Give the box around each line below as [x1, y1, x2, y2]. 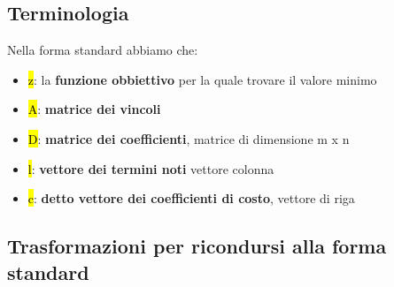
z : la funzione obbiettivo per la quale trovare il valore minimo [27, 70, 377, 88]
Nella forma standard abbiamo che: [7, 41, 198, 59]
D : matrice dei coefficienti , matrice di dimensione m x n [27, 129, 350, 147]
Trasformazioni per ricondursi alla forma [7, 232, 387, 260]
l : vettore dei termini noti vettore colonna [27, 159, 274, 177]
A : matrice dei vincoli [27, 100, 161, 118]
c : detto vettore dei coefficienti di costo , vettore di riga [27, 189, 355, 208]
